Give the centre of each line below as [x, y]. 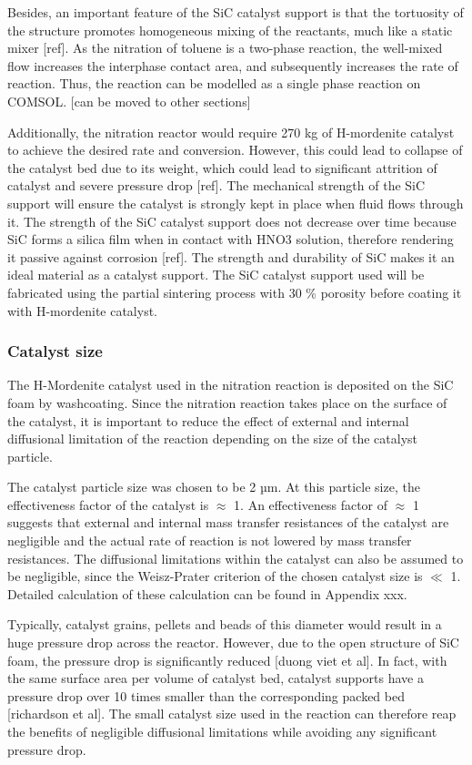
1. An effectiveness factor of [311, 504]
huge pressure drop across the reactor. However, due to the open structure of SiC [233, 643]
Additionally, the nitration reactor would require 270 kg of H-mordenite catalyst [231, 132]
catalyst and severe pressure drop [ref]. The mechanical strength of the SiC [216, 185]
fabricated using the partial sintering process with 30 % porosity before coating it [235, 292]
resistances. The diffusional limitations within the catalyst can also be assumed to [236, 558]
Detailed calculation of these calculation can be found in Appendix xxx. [207, 593]
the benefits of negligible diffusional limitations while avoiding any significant [222, 731]
